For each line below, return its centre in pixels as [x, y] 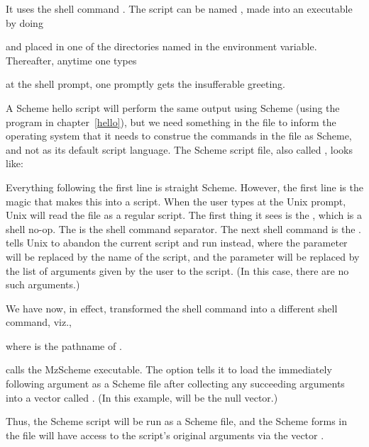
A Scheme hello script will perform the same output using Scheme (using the [173, 107]
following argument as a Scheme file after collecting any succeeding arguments [175, 384]
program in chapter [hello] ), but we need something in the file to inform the [171, 121]
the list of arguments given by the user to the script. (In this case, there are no [177, 270]
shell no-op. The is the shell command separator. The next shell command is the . [183, 228]
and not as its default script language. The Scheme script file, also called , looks [179, 149]
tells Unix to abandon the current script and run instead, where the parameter [177, 243]
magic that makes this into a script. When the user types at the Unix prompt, [176, 201]
